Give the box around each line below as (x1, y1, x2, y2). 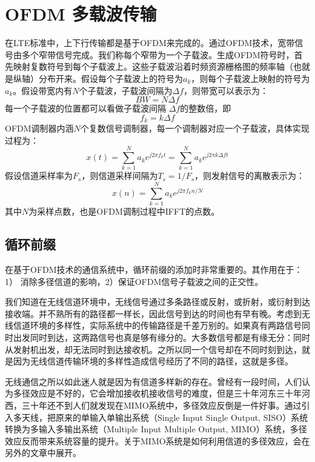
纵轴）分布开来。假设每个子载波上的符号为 (13, 72, 183, 84)
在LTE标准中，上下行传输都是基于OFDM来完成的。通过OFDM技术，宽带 (5, 36, 295, 49)
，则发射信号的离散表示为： (194, 169, 305, 182)
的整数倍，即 (180, 102, 231, 115)
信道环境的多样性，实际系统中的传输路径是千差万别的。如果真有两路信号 (13, 319, 302, 332)
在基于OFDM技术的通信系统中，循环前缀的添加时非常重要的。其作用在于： (5, 263, 303, 275)
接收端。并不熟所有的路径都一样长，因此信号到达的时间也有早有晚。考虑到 (5, 307, 302, 320)
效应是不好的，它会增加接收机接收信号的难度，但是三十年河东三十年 (30, 387, 302, 400)
